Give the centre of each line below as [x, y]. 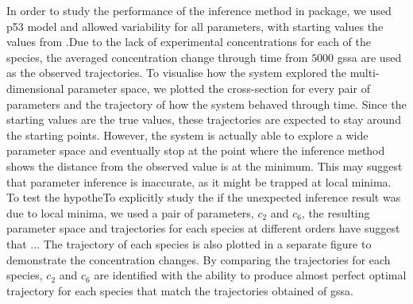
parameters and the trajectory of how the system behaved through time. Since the [206, 104]
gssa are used [369, 57]
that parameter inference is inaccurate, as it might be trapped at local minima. [199, 181]
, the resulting [336, 212]
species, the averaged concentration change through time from [157, 57]
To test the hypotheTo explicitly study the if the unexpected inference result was [204, 197]
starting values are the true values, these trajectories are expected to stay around [204, 119]
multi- [365, 73]
